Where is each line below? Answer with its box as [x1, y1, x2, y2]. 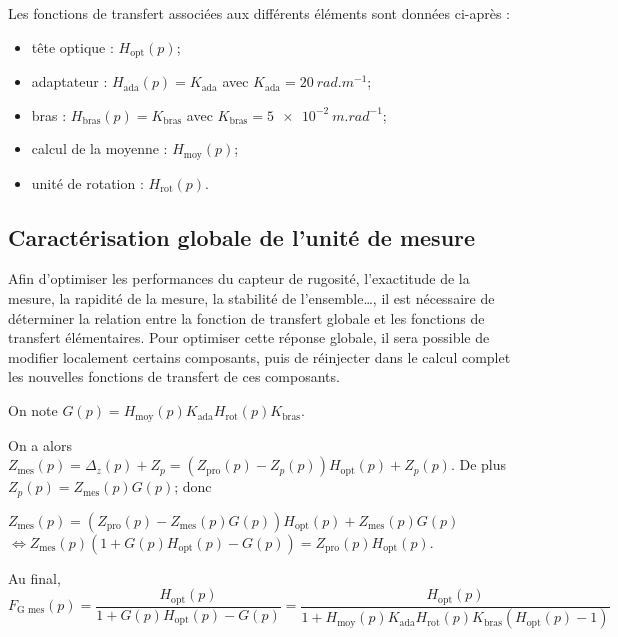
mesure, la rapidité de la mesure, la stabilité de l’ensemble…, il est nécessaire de [8, 288, 495, 309]
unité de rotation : [31, 172, 144, 193]
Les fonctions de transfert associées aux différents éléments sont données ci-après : [8, 3, 510, 23]
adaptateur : [31, 71, 108, 92]
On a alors [8, 434, 72, 455]
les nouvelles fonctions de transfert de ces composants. [8, 366, 340, 387]
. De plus [450, 454, 507, 475]
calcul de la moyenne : [31, 138, 168, 159]
